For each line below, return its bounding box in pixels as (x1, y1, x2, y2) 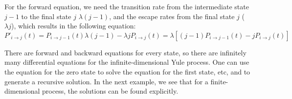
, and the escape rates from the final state (109, 11, 235, 21)
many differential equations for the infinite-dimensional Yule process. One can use (4, 57, 249, 67)
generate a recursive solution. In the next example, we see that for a (4, 76, 208, 86)
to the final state (21, 11, 71, 21)
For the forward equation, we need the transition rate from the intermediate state (4, 1, 249, 11)
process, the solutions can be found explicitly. (42, 86, 179, 96)
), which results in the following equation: (11, 21, 136, 31)
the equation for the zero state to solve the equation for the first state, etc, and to (4, 66, 250, 76)
